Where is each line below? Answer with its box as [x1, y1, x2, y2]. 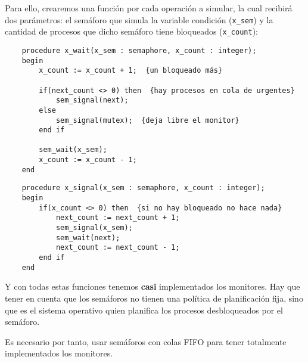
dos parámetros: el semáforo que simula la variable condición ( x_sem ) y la [5, 13, 273, 26]
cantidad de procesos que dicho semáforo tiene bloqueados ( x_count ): [5, 25, 259, 38]
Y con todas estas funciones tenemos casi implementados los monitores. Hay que [5, 280, 300, 293]
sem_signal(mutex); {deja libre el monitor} [55, 116, 239, 125]
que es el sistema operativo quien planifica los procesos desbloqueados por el [5, 303, 283, 316]
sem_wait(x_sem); [39, 145, 107, 154]
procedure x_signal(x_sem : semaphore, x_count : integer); [21, 184, 265, 193]
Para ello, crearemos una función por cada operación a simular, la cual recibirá [5, 2, 293, 14]
